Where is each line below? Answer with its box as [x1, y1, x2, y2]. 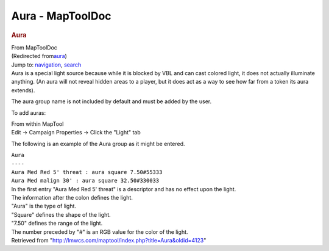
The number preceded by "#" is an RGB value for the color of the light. [11, 228, 188, 235]
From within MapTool [11, 120, 64, 128]
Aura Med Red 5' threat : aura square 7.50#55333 [11, 169, 163, 175]
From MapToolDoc [11, 43, 58, 51]
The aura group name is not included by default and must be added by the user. [11, 98, 212, 105]
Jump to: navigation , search [11, 61, 82, 68]
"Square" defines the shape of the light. [11, 211, 111, 218]
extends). [11, 86, 35, 94]
